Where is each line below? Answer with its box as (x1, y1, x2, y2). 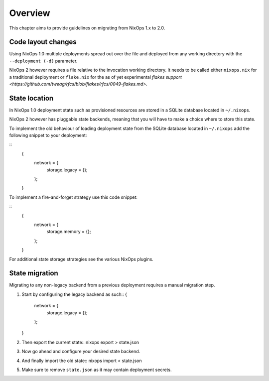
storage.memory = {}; (46, 229, 91, 235)
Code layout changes (9, 38, 77, 46)
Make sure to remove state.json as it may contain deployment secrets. (21, 367, 172, 373)
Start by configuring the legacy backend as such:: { (21, 291, 127, 297)
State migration (9, 269, 58, 277)
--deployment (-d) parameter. (9, 58, 78, 64)
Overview (9, 7, 50, 18)
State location (9, 94, 54, 102)
